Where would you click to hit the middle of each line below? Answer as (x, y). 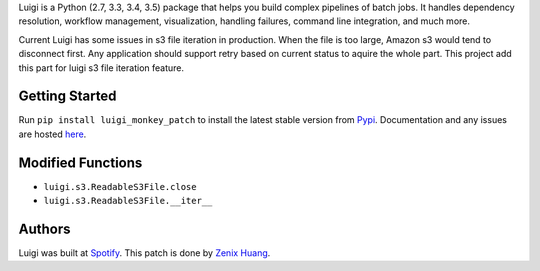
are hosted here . (52, 134)
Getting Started (67, 96)
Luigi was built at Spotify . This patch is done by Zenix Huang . (144, 253)
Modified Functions (80, 162)
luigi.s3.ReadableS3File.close (120, 186)
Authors (44, 228)
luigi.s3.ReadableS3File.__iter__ (128, 201)
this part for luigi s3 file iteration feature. (101, 67)
